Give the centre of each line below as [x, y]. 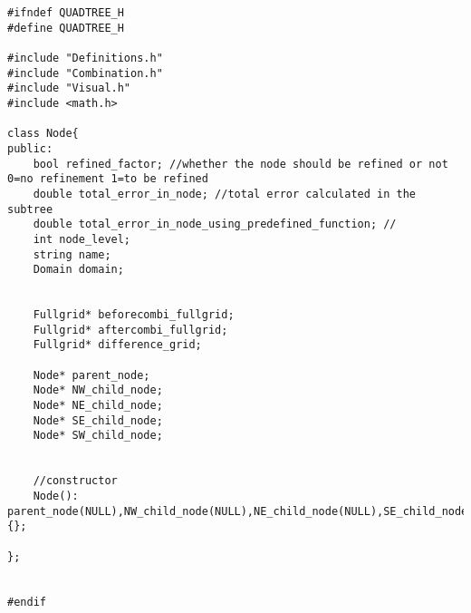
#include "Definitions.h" [85, 58]
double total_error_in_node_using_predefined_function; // [215, 224]
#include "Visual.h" [69, 88]
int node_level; [82, 239]
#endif [27, 602]
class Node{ [43, 134]
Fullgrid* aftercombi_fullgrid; [130, 330]
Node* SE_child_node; [98, 420]
